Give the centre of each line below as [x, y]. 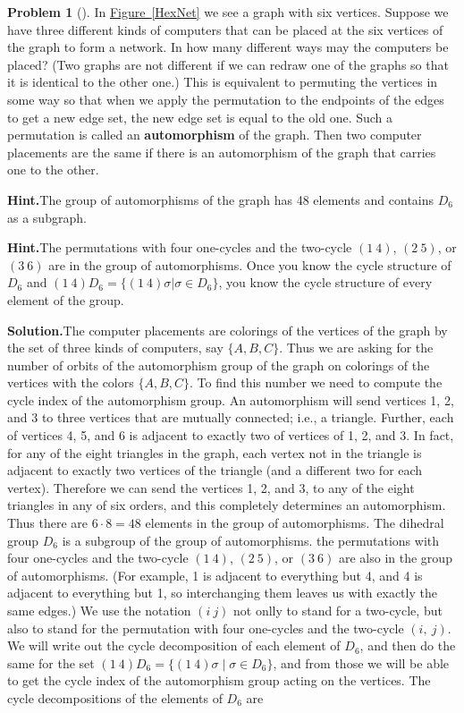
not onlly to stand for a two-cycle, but [338, 610]
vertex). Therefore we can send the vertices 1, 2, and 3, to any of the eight [211, 487]
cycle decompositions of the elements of [115, 697]
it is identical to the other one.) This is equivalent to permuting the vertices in [223, 82]
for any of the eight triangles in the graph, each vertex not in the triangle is [215, 452]
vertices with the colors [71, 382]
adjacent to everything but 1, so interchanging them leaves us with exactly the [222, 593]
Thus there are [47, 523]
